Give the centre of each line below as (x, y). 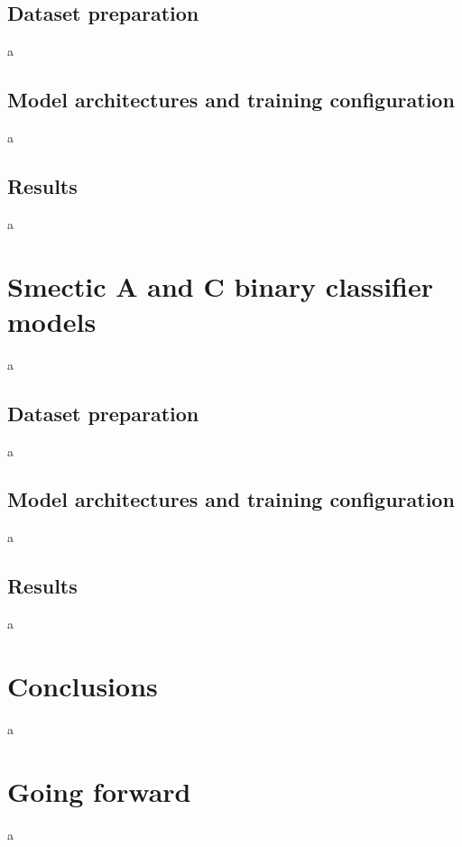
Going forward (99, 791)
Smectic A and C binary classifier (220, 285)
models (52, 321)
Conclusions (83, 685)
